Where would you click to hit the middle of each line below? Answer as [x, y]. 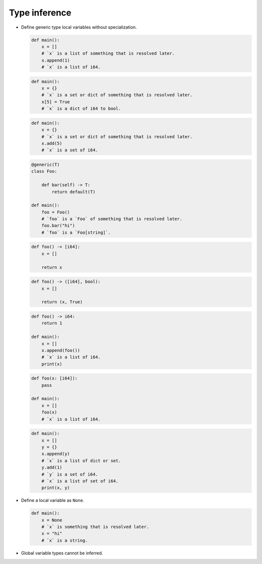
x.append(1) [56, 60]
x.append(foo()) [61, 350]
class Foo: [44, 171]
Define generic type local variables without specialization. [79, 27]
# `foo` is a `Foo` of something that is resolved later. [112, 219]
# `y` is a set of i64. [70, 474]
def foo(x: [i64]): [54, 379]
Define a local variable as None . [53, 500]
